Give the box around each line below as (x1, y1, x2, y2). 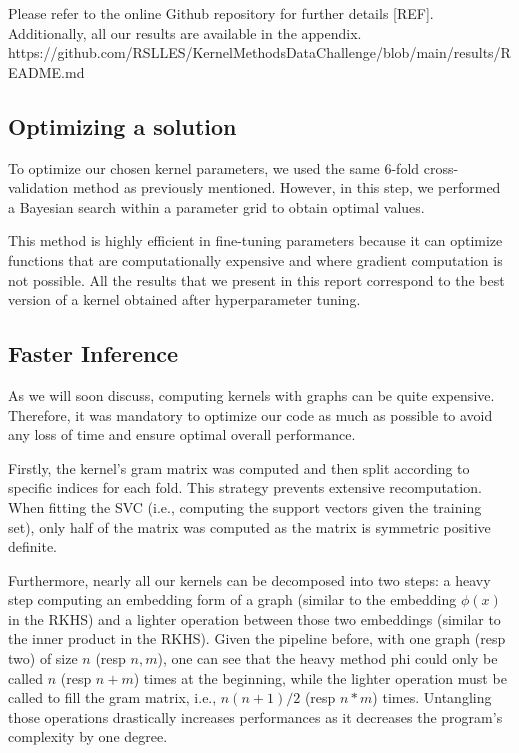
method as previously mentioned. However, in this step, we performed (72, 177, 501, 198)
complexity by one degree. (8, 726, 168, 747)
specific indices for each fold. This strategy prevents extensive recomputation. (8, 477, 482, 498)
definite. (8, 536, 58, 557)
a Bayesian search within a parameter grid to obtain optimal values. (8, 196, 425, 217)
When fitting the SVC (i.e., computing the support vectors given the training (8, 496, 482, 517)
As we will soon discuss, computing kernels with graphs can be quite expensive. (8, 384, 495, 405)
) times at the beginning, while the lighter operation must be (133, 667, 507, 688)
